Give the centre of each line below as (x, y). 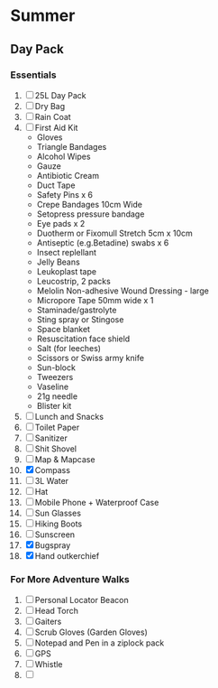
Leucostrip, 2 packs (73, 281)
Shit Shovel (56, 449)
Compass (53, 470)
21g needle (57, 396)
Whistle (49, 665)
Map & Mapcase (65, 459)
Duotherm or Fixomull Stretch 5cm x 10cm (114, 233)
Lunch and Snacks (69, 416)
